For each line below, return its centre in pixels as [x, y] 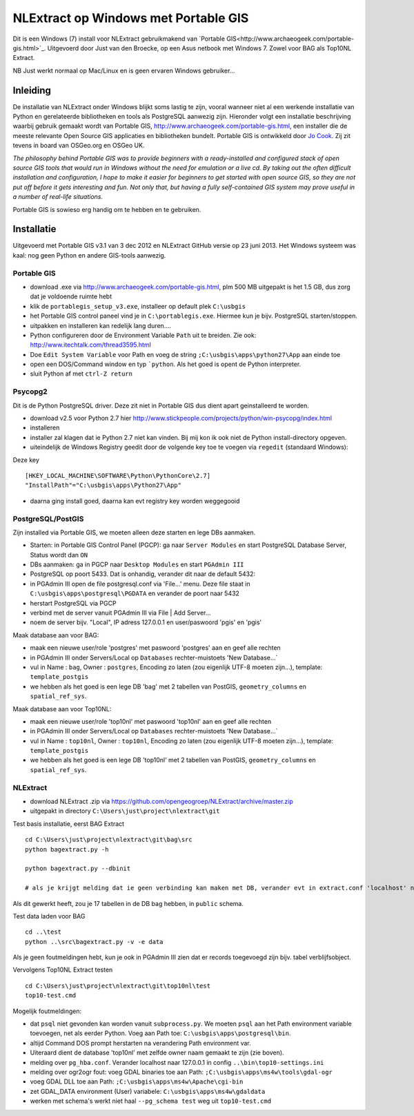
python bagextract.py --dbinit [78, 869]
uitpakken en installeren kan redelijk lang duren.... [101, 325]
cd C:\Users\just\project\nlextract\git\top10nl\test [118, 985]
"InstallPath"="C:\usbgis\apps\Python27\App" [103, 485]
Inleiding [32, 90]
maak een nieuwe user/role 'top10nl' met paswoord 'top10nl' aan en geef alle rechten [151, 721]
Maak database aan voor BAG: [56, 635]
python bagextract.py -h [67, 849]
